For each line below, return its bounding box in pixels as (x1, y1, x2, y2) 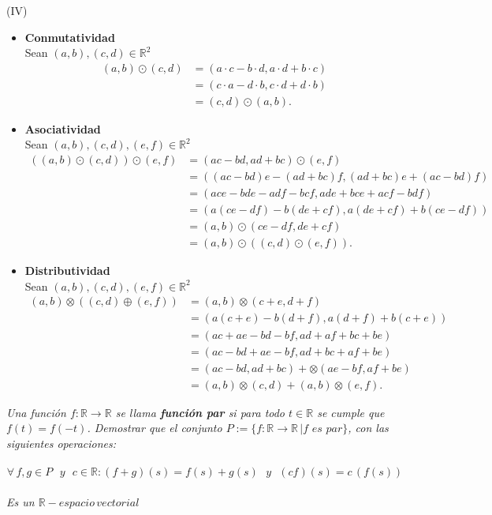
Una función (6, 404, 66, 420)
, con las (348, 419, 389, 436)
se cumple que (317, 404, 385, 420)
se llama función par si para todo (115, 404, 285, 420)
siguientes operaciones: (6, 434, 117, 451)
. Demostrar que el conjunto (87, 419, 222, 436)
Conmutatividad (24, 28, 115, 45)
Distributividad (24, 262, 110, 279)
